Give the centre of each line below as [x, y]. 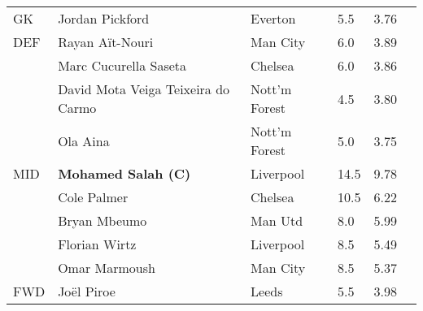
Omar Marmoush [107, 268]
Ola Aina [84, 140]
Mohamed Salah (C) [124, 173]
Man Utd [277, 220]
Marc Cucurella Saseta [122, 65]
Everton [273, 18]
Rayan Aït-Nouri [106, 42]
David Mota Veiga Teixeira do [144, 89]
